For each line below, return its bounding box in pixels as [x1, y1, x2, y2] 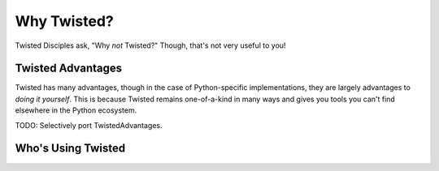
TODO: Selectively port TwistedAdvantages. [15, 120, 163, 130]
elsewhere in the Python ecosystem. [15, 105, 137, 115]
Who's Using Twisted [15, 142, 126, 156]
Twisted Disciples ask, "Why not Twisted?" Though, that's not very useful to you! [15, 41, 286, 50]
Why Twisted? [15, 12, 114, 30]
